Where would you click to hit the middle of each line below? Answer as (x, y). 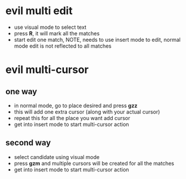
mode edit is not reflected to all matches (63, 46)
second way (28, 143)
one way (21, 92)
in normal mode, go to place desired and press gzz (76, 105)
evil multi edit (39, 11)
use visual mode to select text (50, 27)
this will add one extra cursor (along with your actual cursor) (87, 112)
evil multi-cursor (47, 70)
